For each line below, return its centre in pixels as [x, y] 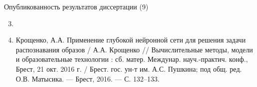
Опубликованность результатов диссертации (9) [76, 6]
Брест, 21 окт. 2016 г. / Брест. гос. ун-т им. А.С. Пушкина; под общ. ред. [129, 68]
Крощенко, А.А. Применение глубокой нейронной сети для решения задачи [131, 40]
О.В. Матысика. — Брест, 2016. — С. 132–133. [88, 78]
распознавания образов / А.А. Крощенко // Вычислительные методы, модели [134, 49]
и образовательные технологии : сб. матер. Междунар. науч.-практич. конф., [132, 59]
